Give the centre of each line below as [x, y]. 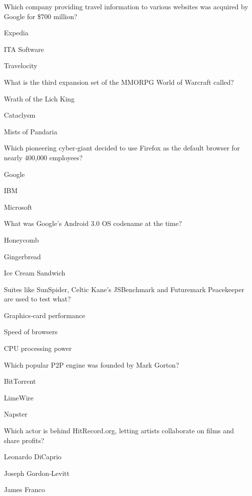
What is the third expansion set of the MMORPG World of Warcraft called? [119, 82]
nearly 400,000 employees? [43, 157]
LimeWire [19, 397]
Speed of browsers [31, 332]
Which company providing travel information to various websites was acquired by [126, 6]
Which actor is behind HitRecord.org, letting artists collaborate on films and [119, 431]
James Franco [24, 489]
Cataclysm [20, 115]
